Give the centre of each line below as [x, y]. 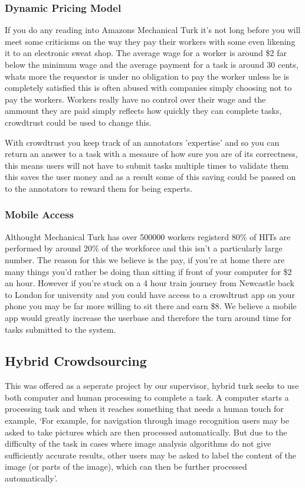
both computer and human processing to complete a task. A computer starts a [147, 397]
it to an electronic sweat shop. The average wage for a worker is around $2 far [146, 53]
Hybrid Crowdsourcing [76, 361]
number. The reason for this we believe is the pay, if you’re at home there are [145, 259]
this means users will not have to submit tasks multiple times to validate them [147, 165]
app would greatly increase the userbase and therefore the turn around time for [148, 317]
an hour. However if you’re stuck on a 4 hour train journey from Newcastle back [150, 283]
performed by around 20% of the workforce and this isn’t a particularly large [144, 248]
